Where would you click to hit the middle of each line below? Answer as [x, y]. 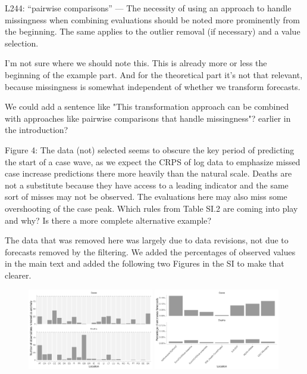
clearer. [18, 275]
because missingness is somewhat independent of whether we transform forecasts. [153, 86]
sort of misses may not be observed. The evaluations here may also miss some [146, 197]
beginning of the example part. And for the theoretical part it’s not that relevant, [154, 74]
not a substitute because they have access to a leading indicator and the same [147, 185]
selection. [22, 43]
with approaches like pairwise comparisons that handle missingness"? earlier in [148, 118]
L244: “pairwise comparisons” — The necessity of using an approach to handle [148, 8]
